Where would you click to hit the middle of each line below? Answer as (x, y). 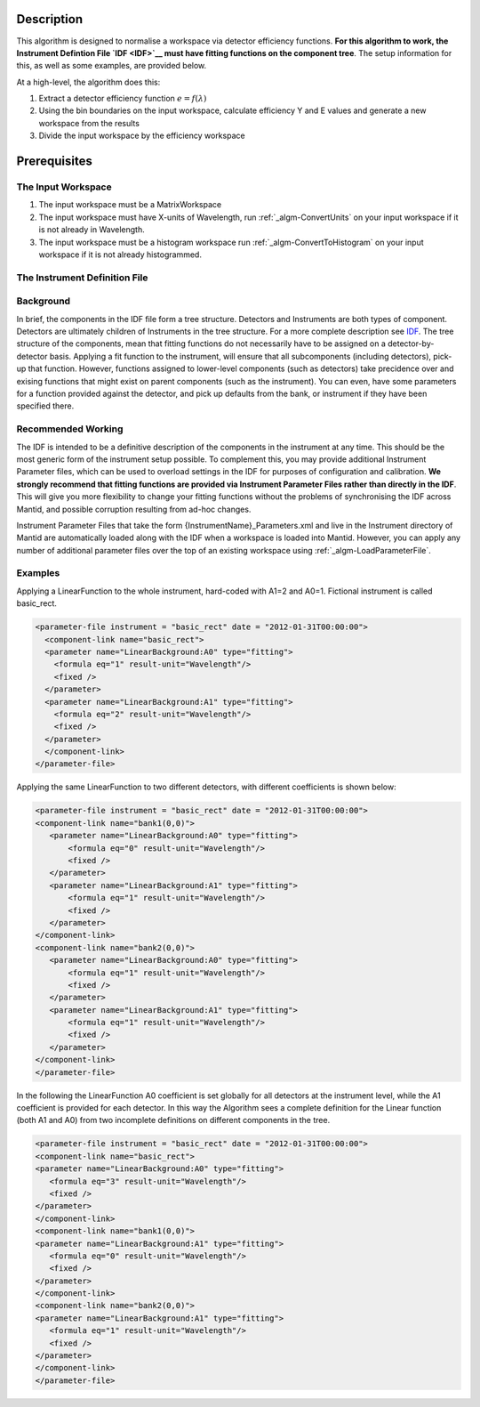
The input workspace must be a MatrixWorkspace (130, 205)
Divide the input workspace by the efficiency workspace (142, 136)
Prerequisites (54, 162)
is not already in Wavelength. (92, 230)
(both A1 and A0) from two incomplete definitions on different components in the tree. (173, 1120)
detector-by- (411, 344)
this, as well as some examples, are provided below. (112, 66)
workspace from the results (89, 123)
